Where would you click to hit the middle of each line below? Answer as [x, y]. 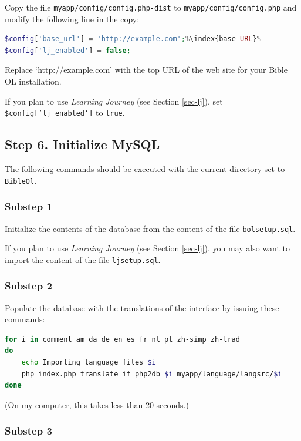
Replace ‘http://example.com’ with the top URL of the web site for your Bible [146, 70]
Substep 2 [28, 286]
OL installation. [33, 81]
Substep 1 [28, 206]
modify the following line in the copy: [72, 18]
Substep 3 [28, 431]
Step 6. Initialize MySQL [82, 144]
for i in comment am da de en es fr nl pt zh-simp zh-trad [122, 339]
